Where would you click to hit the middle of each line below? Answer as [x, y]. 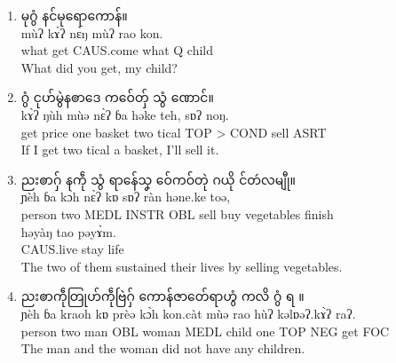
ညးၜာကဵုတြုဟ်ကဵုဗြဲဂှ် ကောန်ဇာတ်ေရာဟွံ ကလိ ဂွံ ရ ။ [162, 296]
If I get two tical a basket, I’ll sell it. [120, 150]
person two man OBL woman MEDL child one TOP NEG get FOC [205, 331]
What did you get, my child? [99, 67]
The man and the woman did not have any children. [163, 348]
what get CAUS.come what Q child [117, 50]
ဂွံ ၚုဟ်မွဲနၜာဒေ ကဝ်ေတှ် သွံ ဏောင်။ [117, 97]
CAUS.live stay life [72, 249]
